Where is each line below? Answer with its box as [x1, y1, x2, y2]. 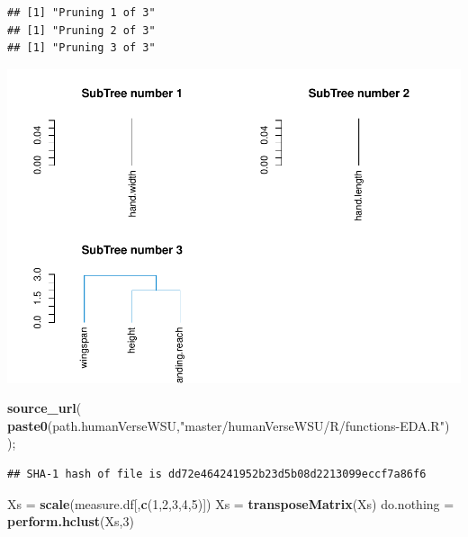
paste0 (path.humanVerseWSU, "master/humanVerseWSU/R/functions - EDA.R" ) [7, 416, 450, 434]
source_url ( [7, 398, 82, 417]
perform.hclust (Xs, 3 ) [7, 512, 134, 531]
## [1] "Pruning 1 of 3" [7, 6, 156, 19]
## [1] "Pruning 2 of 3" [7, 23, 156, 37]
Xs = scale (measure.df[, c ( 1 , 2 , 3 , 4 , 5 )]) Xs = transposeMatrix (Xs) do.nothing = [7, 494, 454, 513]
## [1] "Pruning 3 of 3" [7, 41, 156, 55]
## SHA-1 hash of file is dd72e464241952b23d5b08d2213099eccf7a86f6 [7, 468, 427, 481]
